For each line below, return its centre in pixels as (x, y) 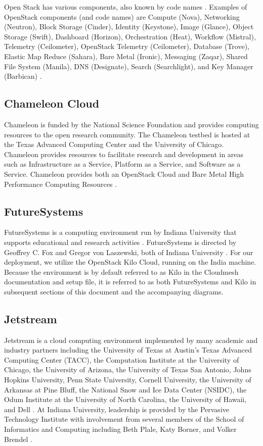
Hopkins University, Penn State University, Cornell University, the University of (128, 380)
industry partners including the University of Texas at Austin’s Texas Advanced (128, 350)
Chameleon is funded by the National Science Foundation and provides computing (131, 124)
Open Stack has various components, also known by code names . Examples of (126, 7)
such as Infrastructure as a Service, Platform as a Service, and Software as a (122, 164)
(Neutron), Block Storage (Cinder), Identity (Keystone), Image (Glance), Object (129, 27)
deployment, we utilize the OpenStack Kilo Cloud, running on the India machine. (130, 262)
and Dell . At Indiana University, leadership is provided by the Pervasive (117, 409)
